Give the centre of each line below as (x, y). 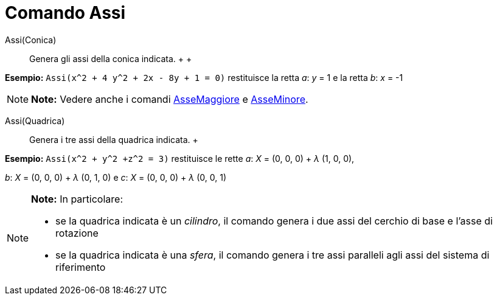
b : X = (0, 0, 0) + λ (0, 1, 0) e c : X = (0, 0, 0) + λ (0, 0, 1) (116, 177)
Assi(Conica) (31, 40)
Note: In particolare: (77, 199)
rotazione (77, 233)
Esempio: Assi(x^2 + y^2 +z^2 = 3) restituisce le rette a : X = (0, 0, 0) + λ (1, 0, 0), (180, 158)
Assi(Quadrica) (35, 120)
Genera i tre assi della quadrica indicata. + (114, 139)
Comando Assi (65, 13)
